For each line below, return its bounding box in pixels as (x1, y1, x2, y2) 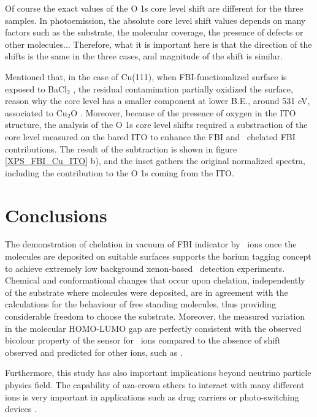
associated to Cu (5, 106, 67, 119)
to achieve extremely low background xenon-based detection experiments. (5, 261, 285, 274)
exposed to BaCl (5, 82, 67, 95)
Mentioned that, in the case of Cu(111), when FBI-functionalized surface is (5, 70, 287, 83)
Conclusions (5, 202, 107, 227)
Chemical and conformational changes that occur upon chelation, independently (5, 274, 305, 287)
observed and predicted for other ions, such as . (5, 345, 183, 358)
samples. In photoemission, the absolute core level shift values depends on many (5, 13, 306, 26)
